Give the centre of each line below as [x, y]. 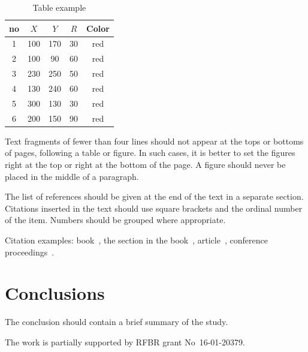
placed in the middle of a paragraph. [72, 176]
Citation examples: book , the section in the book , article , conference [136, 240]
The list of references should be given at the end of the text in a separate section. [154, 196]
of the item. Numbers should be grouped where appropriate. [115, 220]
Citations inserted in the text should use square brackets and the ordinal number [154, 208]
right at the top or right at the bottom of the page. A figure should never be [145, 164]
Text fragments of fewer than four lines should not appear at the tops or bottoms [154, 141]
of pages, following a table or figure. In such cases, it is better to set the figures [150, 153]
